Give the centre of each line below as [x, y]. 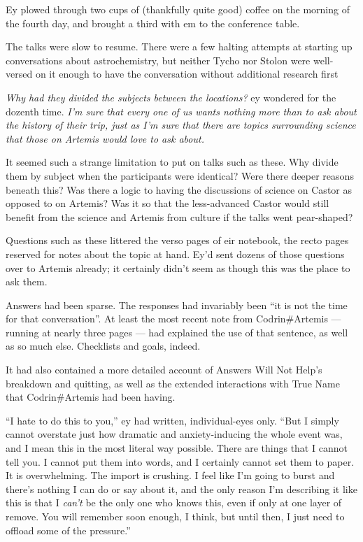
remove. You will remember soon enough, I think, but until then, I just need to [175, 516]
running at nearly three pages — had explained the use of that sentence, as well [177, 332]
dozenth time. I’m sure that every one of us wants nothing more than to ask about [181, 111]
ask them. [27, 281]
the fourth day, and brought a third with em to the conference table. [153, 23]
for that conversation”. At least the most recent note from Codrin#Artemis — [173, 319]
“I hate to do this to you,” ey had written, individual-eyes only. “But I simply [172, 420]
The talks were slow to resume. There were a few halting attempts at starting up [179, 47]
